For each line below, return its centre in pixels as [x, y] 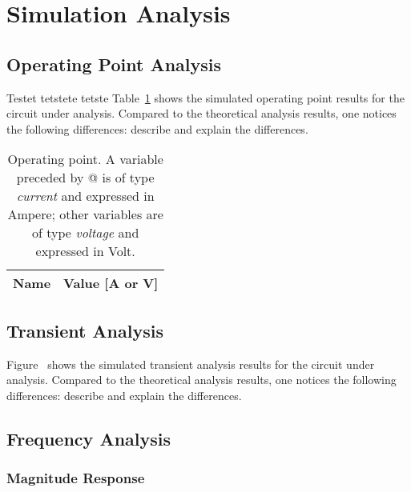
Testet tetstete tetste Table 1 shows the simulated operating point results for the [205, 97]
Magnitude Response [76, 478]
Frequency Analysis [89, 438]
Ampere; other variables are [85, 214]
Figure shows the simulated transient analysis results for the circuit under [191, 364]
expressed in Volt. [85, 251]
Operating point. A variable [85, 159]
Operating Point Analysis [114, 64]
